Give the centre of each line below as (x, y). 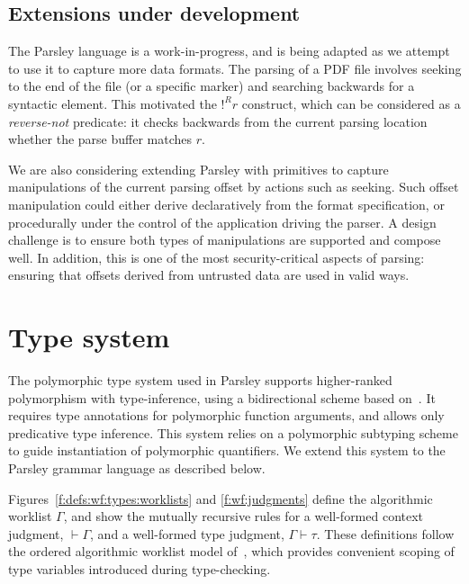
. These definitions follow (385, 533)
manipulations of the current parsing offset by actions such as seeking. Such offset (234, 187)
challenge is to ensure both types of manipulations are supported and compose (225, 240)
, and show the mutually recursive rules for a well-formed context (244, 516)
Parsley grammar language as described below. (137, 468)
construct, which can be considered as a (351, 103)
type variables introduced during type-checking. (140, 568)
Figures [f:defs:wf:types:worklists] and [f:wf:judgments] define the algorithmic (221, 498)
